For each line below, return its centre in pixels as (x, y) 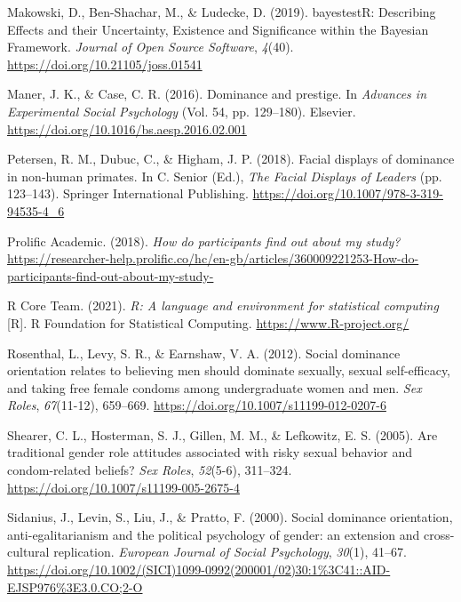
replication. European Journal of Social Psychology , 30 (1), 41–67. (230, 552)
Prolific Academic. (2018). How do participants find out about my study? (204, 241)
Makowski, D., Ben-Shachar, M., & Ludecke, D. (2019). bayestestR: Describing (222, 12)
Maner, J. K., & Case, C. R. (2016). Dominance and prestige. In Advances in (217, 94)
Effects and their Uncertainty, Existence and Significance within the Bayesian (218, 29)
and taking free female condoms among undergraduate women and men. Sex (215, 387)
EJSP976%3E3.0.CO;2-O (75, 586)
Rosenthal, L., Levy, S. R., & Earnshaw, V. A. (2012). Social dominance (204, 353)
